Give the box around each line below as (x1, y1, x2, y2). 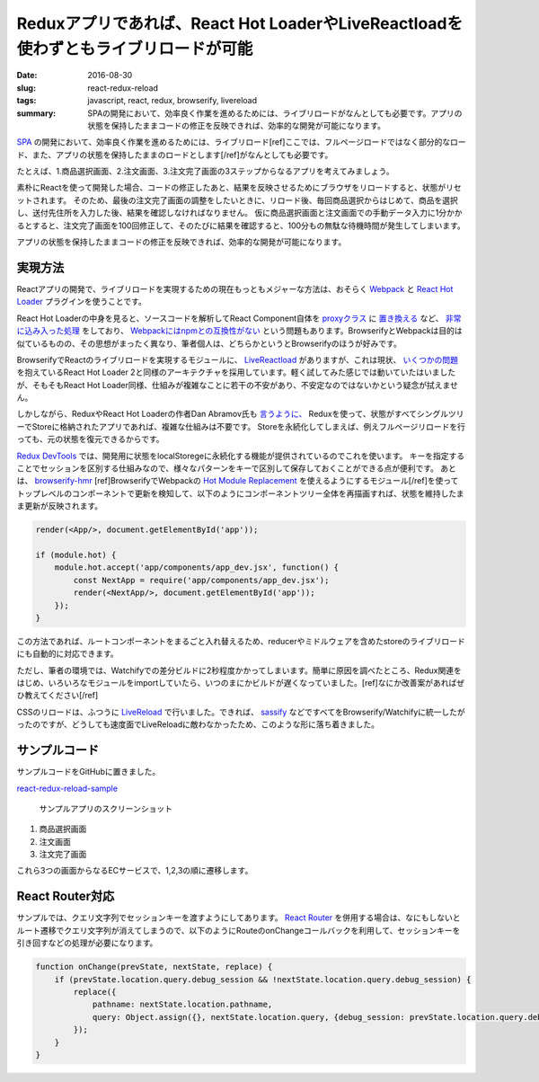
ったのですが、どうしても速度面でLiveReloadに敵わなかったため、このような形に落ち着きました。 (16, 719, 379, 730)
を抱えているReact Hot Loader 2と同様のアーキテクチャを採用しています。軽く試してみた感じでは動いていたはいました (16, 367, 456, 377)
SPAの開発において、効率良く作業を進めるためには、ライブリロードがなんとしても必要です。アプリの (87, 108, 463, 119)
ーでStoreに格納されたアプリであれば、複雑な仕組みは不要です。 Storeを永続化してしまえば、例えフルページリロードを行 (16, 421, 466, 431)
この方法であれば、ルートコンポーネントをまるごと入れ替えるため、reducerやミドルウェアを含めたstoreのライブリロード (16, 635, 466, 646)
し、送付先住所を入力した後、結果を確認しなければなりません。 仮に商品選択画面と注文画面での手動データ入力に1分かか (16, 208, 463, 218)
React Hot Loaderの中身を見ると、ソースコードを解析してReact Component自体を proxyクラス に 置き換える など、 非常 (16, 313, 462, 324)
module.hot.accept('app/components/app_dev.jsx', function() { (54, 563, 340, 572)
